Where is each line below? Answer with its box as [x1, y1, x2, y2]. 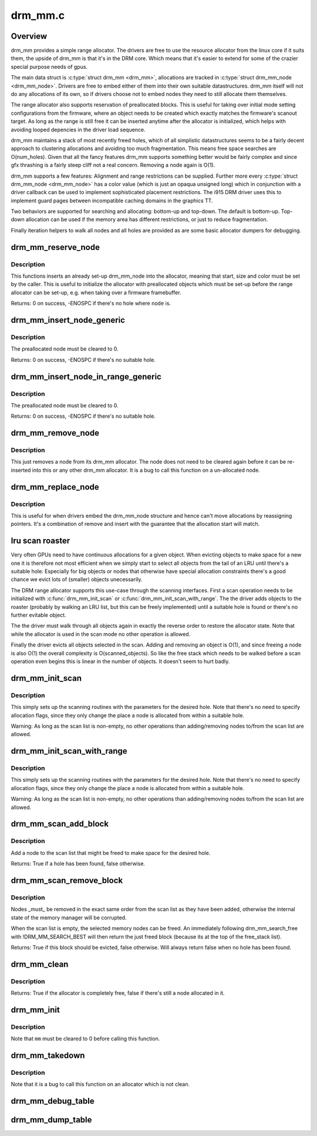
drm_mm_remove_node [11, 428, 100, 438]
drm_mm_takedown [11, 1051, 85, 1061]
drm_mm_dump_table [11, 1115, 92, 1125]
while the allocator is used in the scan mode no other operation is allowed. [11, 630, 191, 638]
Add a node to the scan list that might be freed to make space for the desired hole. [11, 849, 211, 856]
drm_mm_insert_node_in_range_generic [11, 371, 161, 382]
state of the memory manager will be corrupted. [11, 914, 127, 921]
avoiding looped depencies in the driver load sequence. [11, 126, 146, 133]
